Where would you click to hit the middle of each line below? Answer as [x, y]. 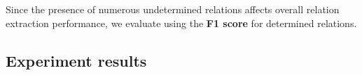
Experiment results [76, 60]
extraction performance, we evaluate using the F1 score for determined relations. [181, 23]
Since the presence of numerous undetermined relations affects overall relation [173, 9]
